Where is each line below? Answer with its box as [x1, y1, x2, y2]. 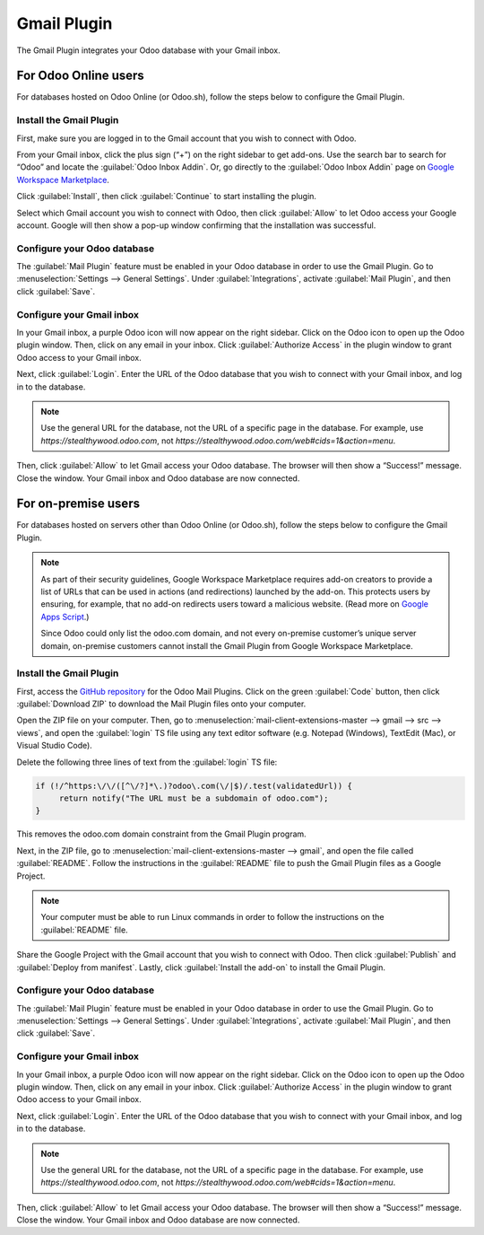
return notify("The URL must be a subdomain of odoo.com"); [58, 793, 329, 803]
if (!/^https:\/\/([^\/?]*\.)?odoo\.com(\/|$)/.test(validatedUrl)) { [35, 781, 353, 791]
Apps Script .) [40, 611, 90, 622]
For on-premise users [16, 496, 141, 512]
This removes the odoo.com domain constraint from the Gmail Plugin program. [16, 828, 307, 839]
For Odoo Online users [16, 68, 145, 83]
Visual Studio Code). [16, 740, 93, 751]
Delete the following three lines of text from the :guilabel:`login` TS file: [16, 757, 278, 767]
